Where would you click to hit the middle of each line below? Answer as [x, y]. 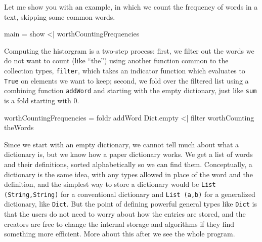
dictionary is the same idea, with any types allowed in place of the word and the [128, 174]
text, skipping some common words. [60, 16]
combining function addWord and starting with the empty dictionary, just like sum [130, 90]
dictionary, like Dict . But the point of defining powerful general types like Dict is [130, 204]
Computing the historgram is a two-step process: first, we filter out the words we [129, 50]
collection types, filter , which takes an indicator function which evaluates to [125, 70]
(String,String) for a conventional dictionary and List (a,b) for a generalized [130, 194]
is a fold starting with [38, 100]
